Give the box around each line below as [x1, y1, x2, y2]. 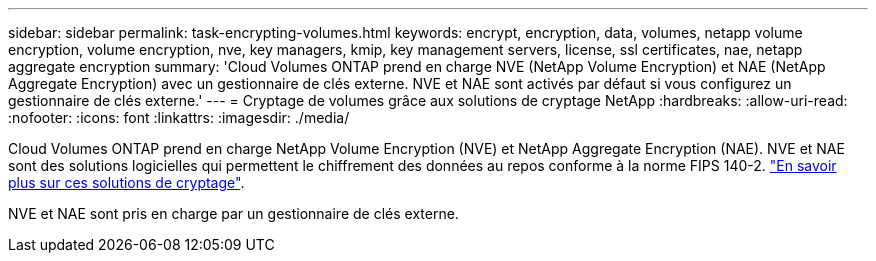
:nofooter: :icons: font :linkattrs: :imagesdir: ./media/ [8, 109, 350, 126]
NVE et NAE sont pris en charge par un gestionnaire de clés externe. [8, 205, 459, 222]
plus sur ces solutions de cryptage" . [8, 174, 245, 191]
